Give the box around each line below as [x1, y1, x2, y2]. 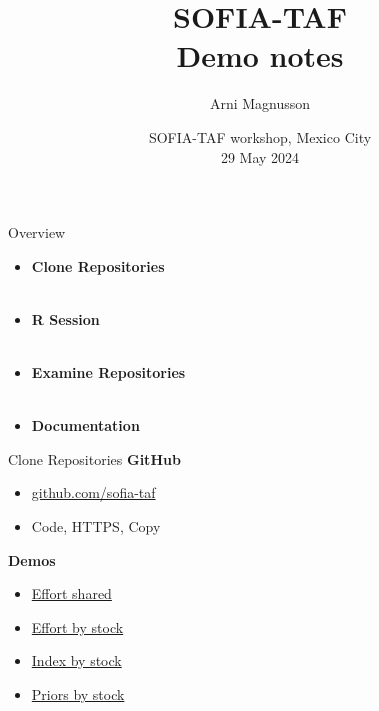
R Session [31, 308, 100, 329]
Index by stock [31, 650, 122, 671]
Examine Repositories [31, 362, 186, 383]
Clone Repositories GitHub [8, 448, 181, 469]
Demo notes [176, 35, 344, 76]
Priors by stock [31, 684, 125, 704]
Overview [8, 222, 66, 243]
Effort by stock [31, 616, 124, 637]
